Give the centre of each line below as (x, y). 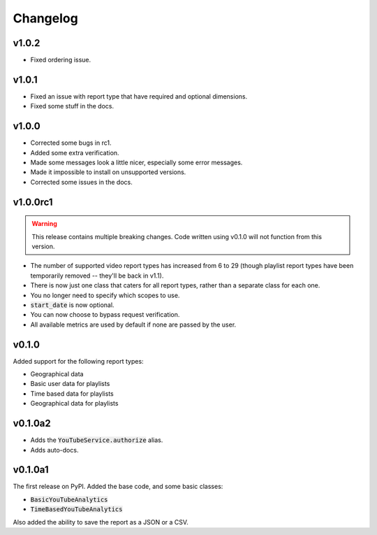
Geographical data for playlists (74, 404)
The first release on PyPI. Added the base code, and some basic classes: (118, 487)
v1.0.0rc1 (33, 202)
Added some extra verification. (75, 152)
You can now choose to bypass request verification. (105, 315)
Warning (44, 224)
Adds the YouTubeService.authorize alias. (97, 440)
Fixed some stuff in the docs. (72, 106)
